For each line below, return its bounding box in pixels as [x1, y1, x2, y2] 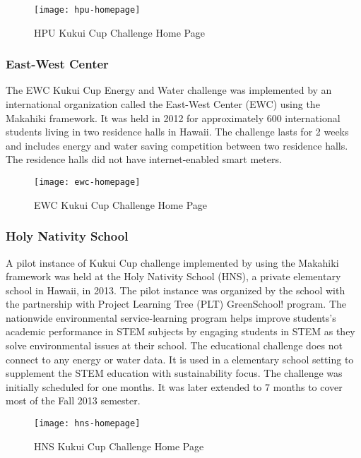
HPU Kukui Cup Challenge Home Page [34, 25, 205, 40]
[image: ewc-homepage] [34, 177, 141, 188]
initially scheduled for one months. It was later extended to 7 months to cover [6, 379, 343, 394]
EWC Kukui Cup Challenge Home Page [34, 197, 207, 212]
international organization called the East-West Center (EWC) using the [6, 97, 320, 112]
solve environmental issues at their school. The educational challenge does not [6, 338, 343, 353]
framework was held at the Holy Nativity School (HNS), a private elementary [6, 269, 341, 284]
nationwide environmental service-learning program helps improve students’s [6, 310, 336, 325]
